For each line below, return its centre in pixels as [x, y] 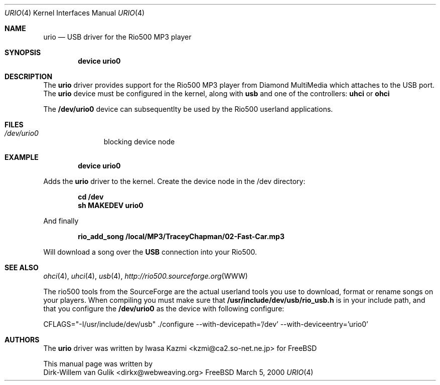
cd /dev [91, 197]
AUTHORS [22, 340]
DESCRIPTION [29, 76]
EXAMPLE [22, 157]
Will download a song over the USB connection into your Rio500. [150, 252]
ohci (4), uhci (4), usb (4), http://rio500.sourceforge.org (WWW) [145, 276]
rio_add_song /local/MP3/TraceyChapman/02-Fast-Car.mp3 [181, 236]
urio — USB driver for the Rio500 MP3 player [117, 37]
